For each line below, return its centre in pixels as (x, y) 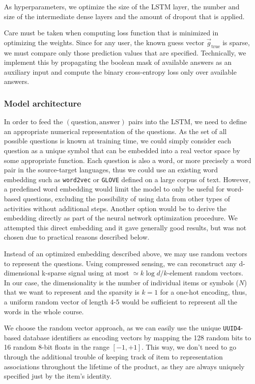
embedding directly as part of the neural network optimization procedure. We (121, 218)
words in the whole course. (44, 311)
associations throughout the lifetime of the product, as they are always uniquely (124, 366)
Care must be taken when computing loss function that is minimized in (111, 33)
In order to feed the (33, 122)
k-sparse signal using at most (85, 273)
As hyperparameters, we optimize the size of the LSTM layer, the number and (122, 6)
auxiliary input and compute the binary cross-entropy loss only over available (120, 71)
